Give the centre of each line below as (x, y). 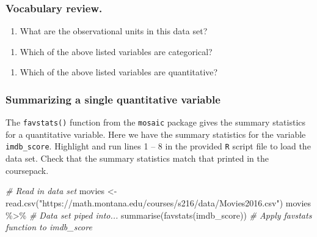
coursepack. (27, 170)
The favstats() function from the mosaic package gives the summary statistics (156, 122)
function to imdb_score (49, 227)
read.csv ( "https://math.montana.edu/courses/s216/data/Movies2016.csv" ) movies (158, 202)
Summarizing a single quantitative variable (113, 99)
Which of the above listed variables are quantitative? (119, 72)
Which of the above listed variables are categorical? (116, 51)
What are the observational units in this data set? (114, 31)
